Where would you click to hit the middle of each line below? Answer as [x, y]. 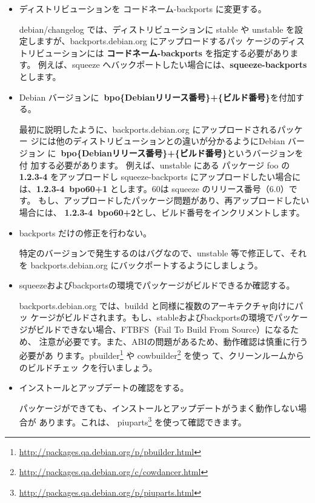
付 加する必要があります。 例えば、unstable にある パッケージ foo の [154, 165]
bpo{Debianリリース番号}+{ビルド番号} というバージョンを [182, 152]
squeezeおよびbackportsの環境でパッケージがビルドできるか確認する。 [157, 285]
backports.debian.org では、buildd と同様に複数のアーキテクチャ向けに [157, 305]
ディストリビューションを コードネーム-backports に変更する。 [143, 8]
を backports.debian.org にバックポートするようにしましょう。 [141, 265]
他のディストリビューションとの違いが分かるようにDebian [171, 141]
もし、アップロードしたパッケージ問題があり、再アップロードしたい [174, 200]
